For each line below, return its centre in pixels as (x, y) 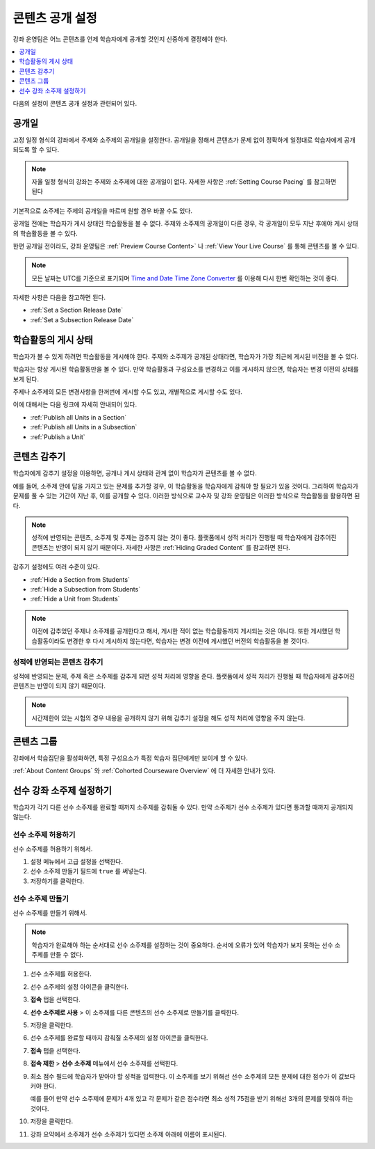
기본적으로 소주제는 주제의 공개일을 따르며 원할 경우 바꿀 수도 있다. (102, 211)
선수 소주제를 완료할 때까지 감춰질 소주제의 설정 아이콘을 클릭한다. (119, 1038)
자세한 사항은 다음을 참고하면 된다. (59, 298)
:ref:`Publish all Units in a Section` (78, 417)
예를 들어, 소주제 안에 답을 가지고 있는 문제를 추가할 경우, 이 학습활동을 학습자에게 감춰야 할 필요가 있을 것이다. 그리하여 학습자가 (186, 486)
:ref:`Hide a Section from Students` (80, 579)
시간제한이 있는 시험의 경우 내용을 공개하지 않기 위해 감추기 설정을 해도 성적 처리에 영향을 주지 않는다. (168, 718)
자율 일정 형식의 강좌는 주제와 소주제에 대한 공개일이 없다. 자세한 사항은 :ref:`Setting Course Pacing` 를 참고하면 (184, 182)
